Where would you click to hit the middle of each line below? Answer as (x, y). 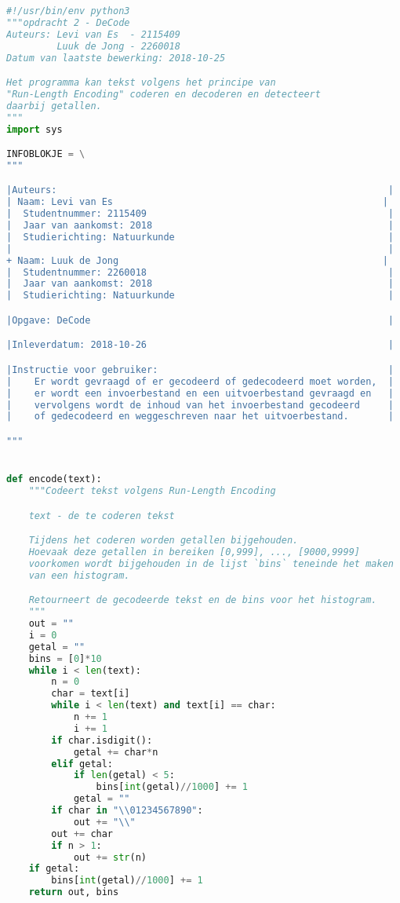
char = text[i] (91, 694)
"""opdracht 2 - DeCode (68, 22)
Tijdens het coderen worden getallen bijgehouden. (164, 541)
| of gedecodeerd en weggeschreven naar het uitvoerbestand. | (200, 417)
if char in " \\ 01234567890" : (127, 810)
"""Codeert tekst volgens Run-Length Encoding (152, 491)
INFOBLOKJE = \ (46, 154)
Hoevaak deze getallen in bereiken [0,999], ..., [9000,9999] (195, 552)
